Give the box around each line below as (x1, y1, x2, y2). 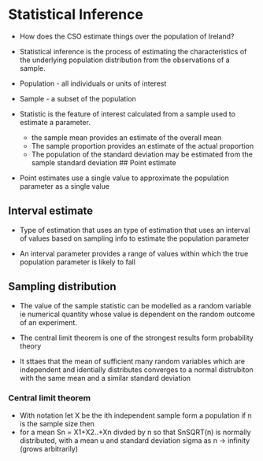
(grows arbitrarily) (19, 444, 79, 453)
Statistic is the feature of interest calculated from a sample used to (19, 109, 236, 119)
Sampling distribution (8, 280, 117, 293)
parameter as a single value (19, 181, 110, 190)
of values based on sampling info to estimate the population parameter (19, 234, 250, 243)
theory (19, 341, 42, 351)
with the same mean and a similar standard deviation (19, 373, 191, 382)
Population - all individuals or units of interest (19, 79, 167, 88)
